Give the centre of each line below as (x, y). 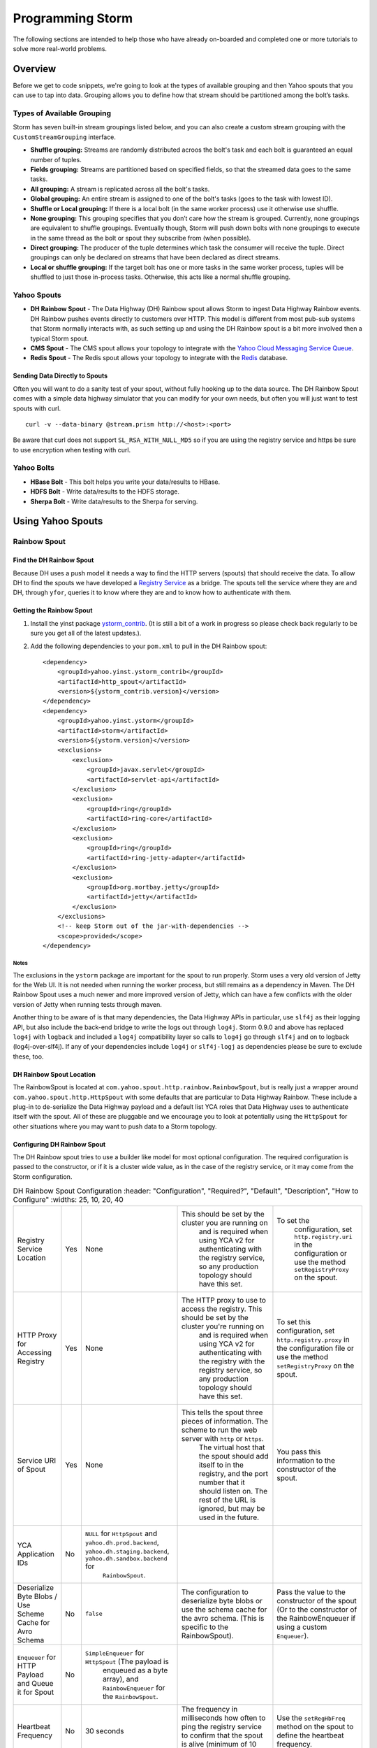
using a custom (302, 1627)
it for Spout (36, 1692)
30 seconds (105, 1731)
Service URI (36, 1460)
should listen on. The (233, 1491)
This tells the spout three (222, 1412)
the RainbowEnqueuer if (316, 1618)
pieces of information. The (225, 1421)
